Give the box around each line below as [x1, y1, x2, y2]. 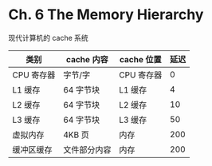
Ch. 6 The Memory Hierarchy [8, 6, 204, 24]
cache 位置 [119, 53, 162, 65]
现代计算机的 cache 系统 [8, 33, 89, 42]
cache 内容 [66, 53, 109, 65]
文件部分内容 [63, 144, 112, 155]
